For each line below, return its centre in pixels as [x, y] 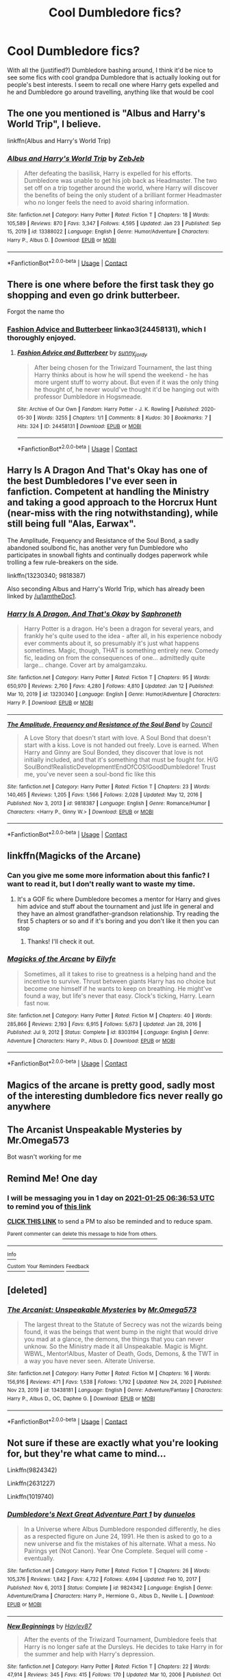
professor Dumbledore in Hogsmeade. [88, 397]
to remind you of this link [49, 1207]
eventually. [39, 1558]
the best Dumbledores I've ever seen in [92, 481]
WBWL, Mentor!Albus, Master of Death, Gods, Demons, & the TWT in [121, 1354]
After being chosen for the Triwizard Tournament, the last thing [123, 368]
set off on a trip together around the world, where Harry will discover [121, 188]
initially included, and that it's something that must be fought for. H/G [121, 759]
